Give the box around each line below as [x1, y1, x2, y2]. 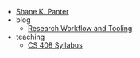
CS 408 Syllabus [27, 41, 84, 50]
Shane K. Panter [15, 7, 69, 16]
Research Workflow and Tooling [27, 24, 133, 33]
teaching [15, 32, 45, 41]
